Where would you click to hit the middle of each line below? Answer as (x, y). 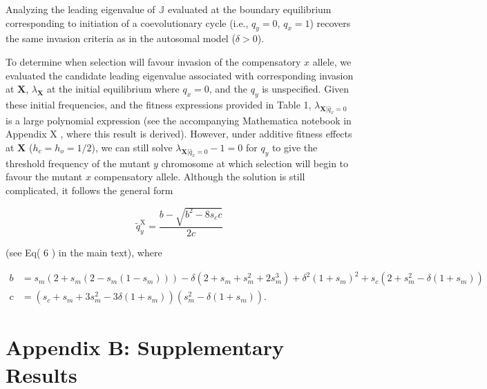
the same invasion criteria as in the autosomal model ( (121, 38)
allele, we (332, 61)
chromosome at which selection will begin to (255, 163)
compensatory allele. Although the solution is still (200, 177)
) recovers (330, 22)
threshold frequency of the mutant (78, 163)
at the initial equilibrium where (113, 89)
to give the (295, 147)
